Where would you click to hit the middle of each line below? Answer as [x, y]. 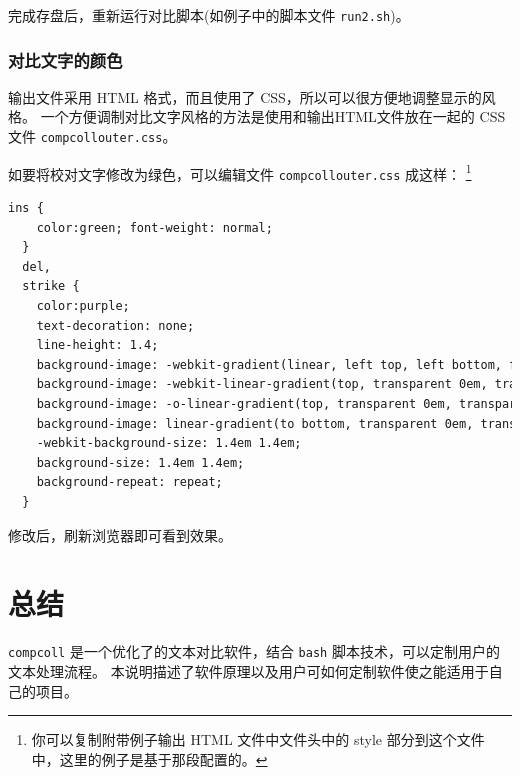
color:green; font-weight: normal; [154, 227]
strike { [51, 286]
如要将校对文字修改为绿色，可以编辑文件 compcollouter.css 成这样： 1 [240, 172]
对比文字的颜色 [65, 59]
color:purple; [83, 306]
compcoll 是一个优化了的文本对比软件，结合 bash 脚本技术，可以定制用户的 [254, 651]
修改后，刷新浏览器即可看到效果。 [120, 534]
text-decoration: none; [115, 325]
